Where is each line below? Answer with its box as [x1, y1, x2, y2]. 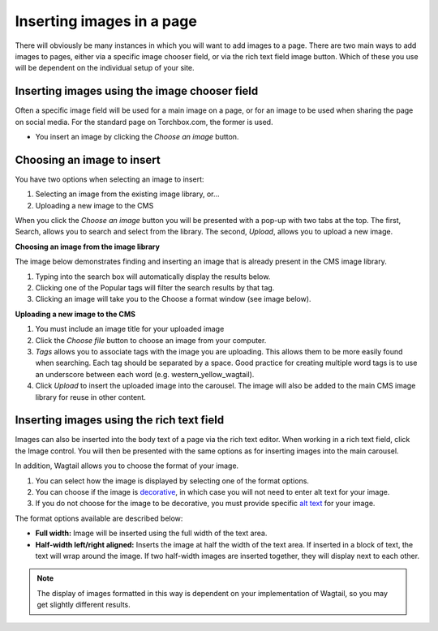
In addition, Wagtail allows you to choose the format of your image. [15, 461, 239, 470]
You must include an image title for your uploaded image [35, 324, 225, 334]
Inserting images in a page [15, 12, 198, 30]
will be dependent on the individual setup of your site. [15, 63, 195, 73]
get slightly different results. [36, 600, 131, 610]
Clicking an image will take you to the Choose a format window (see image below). [35, 294, 311, 304]
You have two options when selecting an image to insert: [15, 174, 204, 184]
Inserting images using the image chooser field [15, 84, 259, 98]
